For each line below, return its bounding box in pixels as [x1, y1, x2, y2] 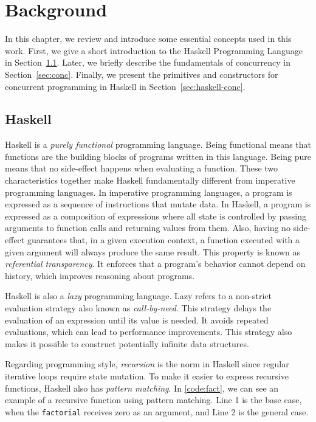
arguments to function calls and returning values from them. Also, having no [5, 221, 290, 234]
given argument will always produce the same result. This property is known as [5, 245, 300, 258]
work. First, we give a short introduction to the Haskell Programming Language [5, 44, 303, 57]
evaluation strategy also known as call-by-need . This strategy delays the [5, 302, 272, 314]
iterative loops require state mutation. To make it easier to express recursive [5, 369, 289, 382]
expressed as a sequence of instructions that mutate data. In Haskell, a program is [5, 198, 311, 210]
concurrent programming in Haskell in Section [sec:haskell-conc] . [5, 80, 246, 92]
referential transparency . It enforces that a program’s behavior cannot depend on [5, 257, 306, 270]
